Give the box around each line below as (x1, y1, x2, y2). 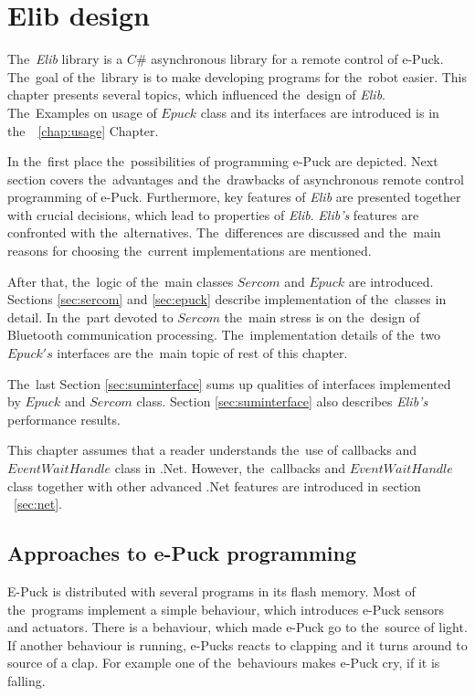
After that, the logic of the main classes (7, 271, 234, 290)
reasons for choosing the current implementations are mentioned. (7, 241, 372, 260)
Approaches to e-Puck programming (7, 539, 357, 567)
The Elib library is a (7, 49, 123, 69)
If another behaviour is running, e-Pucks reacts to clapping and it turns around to (7, 635, 468, 654)
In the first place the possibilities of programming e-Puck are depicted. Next (7, 152, 438, 171)
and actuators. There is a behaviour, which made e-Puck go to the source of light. (7, 617, 468, 637)
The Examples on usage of (7, 102, 157, 121)
